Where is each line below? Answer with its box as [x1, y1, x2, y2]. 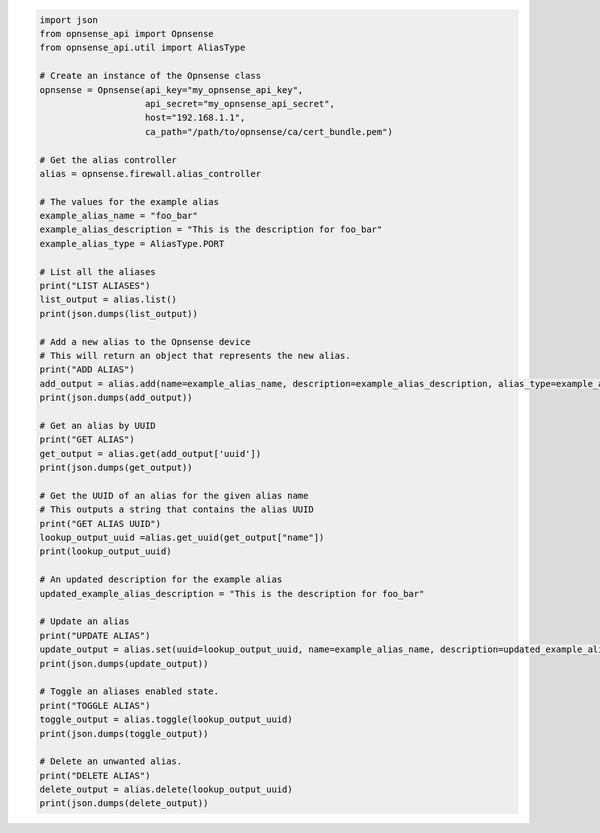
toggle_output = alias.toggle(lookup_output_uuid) [39, 714, 294, 725]
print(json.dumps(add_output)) [39, 392, 194, 404]
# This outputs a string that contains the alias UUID [39, 504, 314, 515]
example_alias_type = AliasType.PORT [39, 238, 225, 249]
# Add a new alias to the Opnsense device [39, 336, 251, 347]
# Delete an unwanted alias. [39, 756, 183, 767]
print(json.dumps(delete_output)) [39, 798, 209, 809]
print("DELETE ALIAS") [39, 770, 151, 781]
